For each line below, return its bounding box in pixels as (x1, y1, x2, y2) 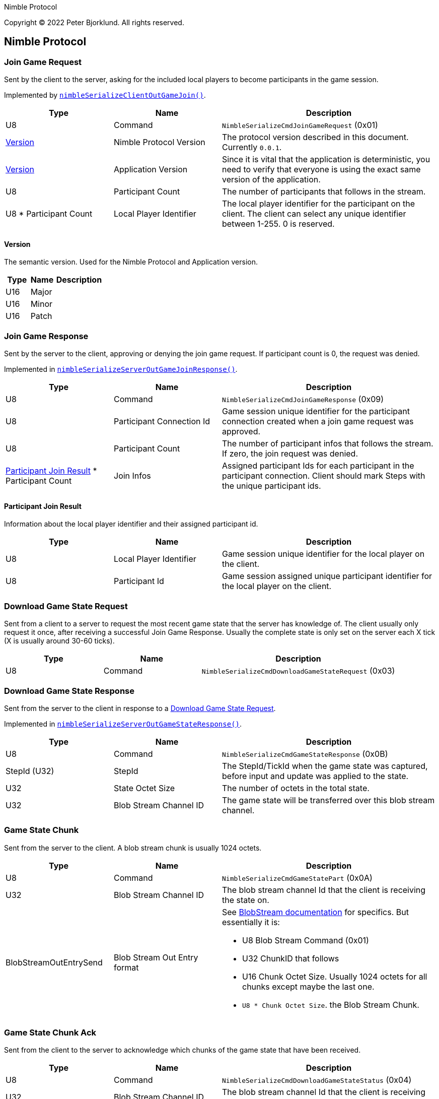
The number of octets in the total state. (222, 783, 370, 793)
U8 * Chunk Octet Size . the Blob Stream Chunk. (242, 999, 419, 1010)
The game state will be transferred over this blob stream (222, 795, 435, 805)
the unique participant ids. (222, 481, 321, 491)
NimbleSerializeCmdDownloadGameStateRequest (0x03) (201, 666, 395, 676)
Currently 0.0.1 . (222, 142, 282, 153)
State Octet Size (114, 783, 175, 793)
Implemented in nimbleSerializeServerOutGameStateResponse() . (4, 719, 242, 728)
